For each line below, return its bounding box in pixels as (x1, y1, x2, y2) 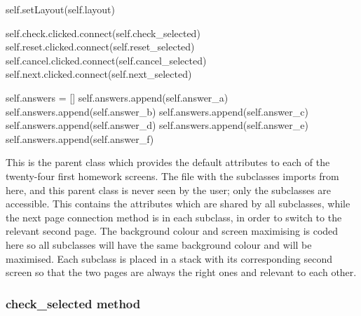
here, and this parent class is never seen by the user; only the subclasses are (6, 182, 332, 197)
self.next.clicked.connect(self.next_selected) (6, 67, 192, 81)
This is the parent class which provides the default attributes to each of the (6, 155, 330, 170)
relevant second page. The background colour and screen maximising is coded (6, 224, 339, 238)
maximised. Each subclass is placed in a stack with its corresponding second (6, 251, 333, 266)
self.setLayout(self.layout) (6, 2, 115, 16)
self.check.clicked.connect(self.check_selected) (6, 25, 200, 40)
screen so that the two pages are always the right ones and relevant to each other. (6, 265, 357, 280)
